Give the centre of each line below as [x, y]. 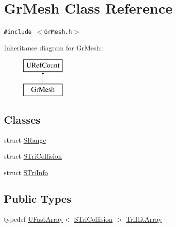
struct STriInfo [26, 172]
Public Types [38, 198]
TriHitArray [144, 219]
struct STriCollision [33, 156]
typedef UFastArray [33, 219]
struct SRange [25, 139]
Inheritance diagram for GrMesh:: [54, 47]
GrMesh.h [58, 32]
